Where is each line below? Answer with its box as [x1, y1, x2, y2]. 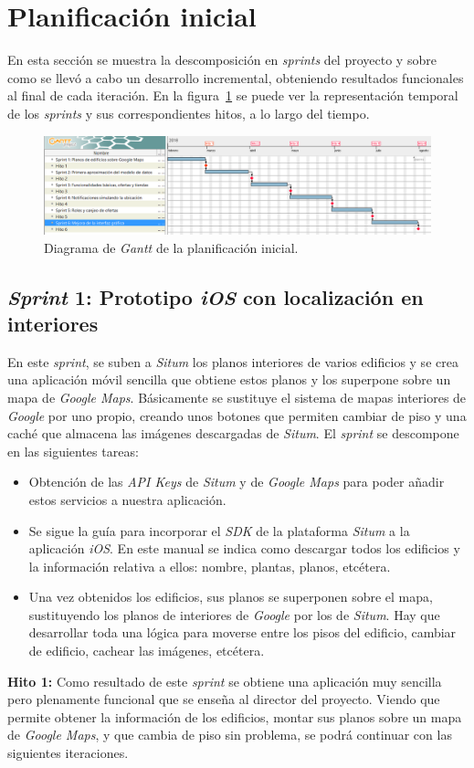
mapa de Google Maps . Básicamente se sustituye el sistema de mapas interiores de [7, 387, 467, 406]
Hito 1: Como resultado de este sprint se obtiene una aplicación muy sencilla [7, 671, 442, 690]
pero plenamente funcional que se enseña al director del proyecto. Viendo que [7, 689, 440, 709]
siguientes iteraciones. [7, 743, 129, 763]
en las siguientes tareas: [7, 441, 139, 460]
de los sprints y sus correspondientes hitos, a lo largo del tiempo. [7, 103, 370, 122]
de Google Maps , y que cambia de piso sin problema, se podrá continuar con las [7, 725, 452, 744]
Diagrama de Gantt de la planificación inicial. [44, 237, 299, 257]
